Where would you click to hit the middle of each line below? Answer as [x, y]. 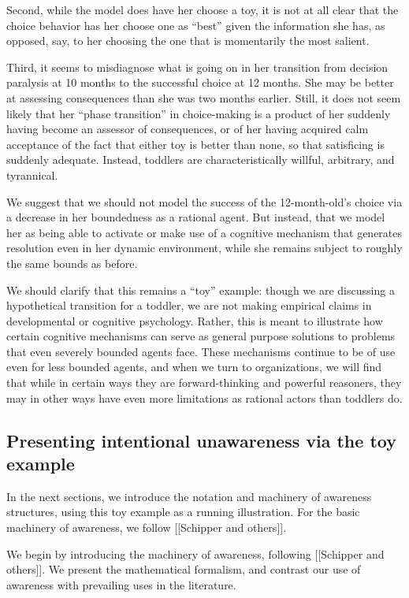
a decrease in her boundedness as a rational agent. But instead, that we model [196, 217]
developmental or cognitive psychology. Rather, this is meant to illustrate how [195, 320]
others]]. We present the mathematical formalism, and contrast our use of [184, 569]
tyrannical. [32, 175]
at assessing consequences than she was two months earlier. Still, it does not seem [204, 97]
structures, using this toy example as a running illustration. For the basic [183, 512]
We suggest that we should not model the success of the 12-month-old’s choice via [204, 201]
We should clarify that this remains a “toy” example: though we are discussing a [201, 290]
